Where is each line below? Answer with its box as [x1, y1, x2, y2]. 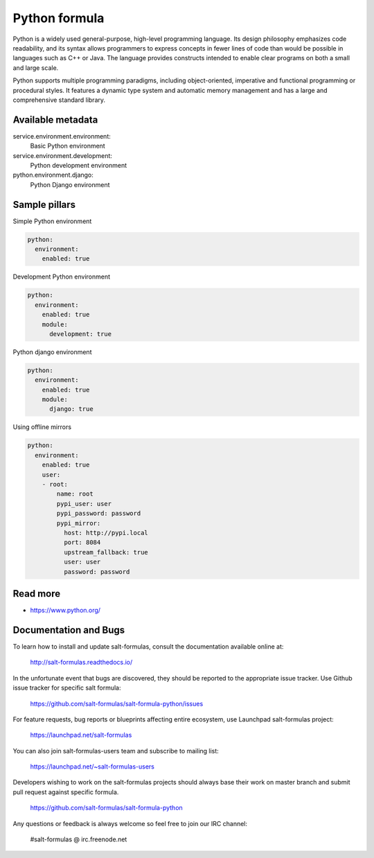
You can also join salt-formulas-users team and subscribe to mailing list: [12, 746, 220, 755]
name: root [56, 490, 93, 498]
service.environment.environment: [12, 132, 111, 140]
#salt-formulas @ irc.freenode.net [30, 835, 127, 843]
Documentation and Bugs [12, 624, 125, 636]
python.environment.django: [12, 170, 93, 180]
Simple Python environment [12, 217, 92, 225]
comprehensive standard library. [12, 96, 106, 104]
